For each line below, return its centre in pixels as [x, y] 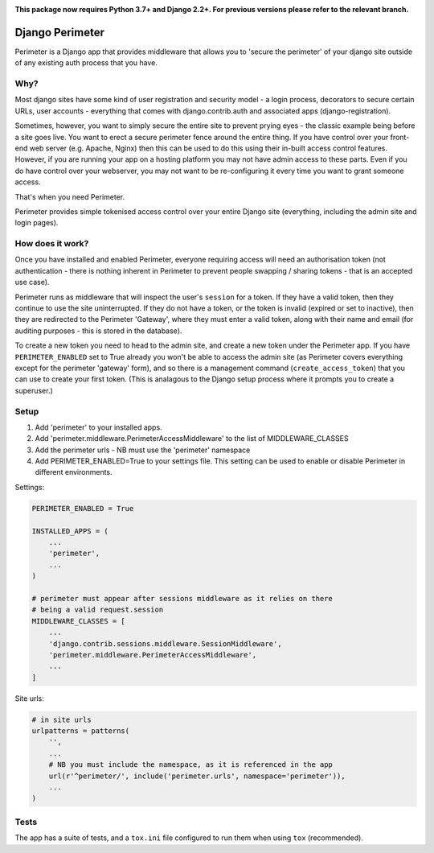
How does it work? [52, 244]
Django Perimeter [59, 32]
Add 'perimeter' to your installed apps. [98, 427]
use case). [32, 282]
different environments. [74, 472]
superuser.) [34, 390]
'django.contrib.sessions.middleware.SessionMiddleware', [165, 643]
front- [400, 137]
